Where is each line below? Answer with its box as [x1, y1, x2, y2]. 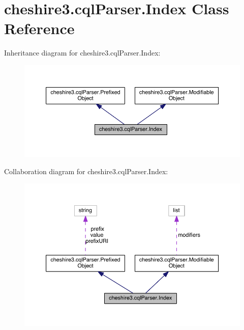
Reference [4, 18, 75, 39]
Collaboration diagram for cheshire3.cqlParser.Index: [4, 166, 168, 176]
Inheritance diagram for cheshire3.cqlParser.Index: [4, 47, 161, 58]
